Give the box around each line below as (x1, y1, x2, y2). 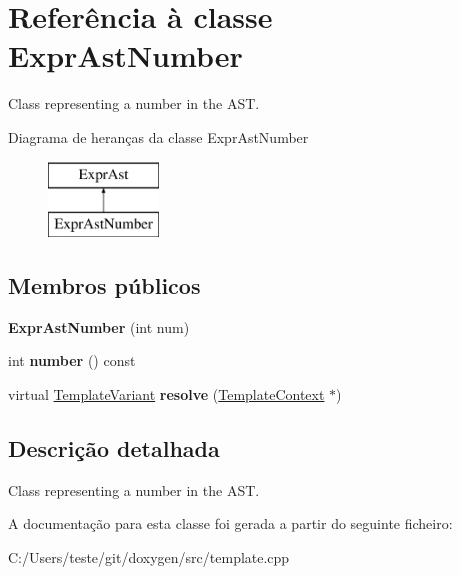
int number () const (8, 350, 136, 371)
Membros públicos (8, 270, 201, 301)
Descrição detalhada (8, 433, 220, 464)
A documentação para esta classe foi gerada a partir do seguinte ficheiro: (8, 513, 453, 534)
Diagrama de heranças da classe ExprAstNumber (8, 126, 309, 147)
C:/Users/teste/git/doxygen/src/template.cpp (8, 547, 290, 568)
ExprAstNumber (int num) (8, 316, 190, 337)
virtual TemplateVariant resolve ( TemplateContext (8, 384, 325, 405)
